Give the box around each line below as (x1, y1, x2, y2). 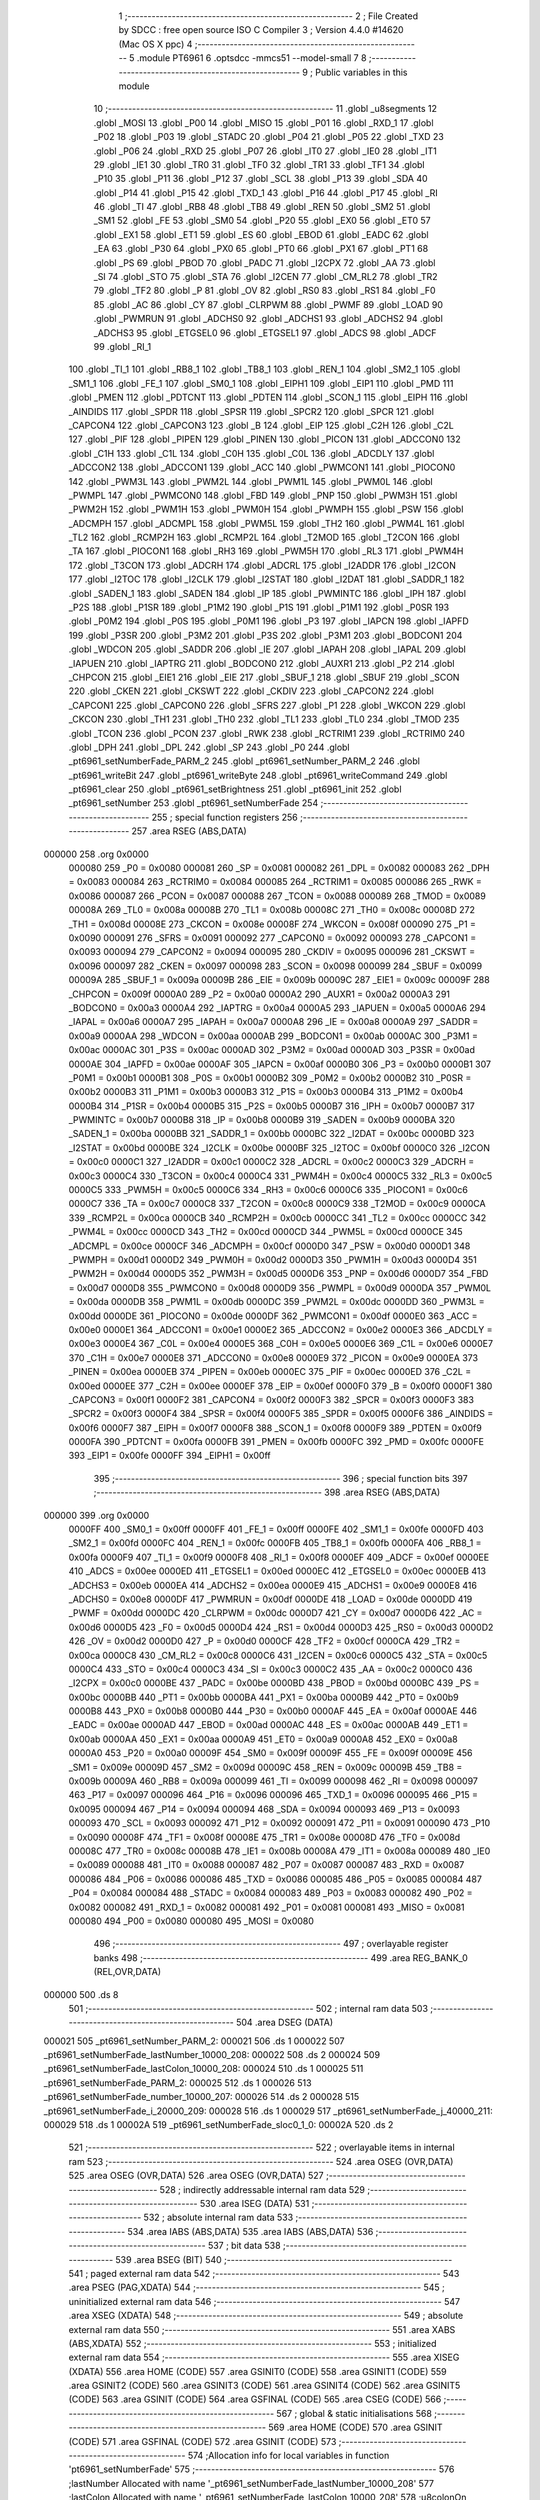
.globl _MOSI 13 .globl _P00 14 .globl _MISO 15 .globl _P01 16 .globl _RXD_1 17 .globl (93, 116, 434, 129)
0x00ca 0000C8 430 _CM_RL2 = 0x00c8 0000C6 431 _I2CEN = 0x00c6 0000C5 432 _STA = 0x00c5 (68, 1649, 488, 1661)
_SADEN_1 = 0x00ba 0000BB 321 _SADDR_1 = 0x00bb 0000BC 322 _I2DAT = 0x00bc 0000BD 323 (68, 1128, 475, 1140)
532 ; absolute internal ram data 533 (143, 2211, 294, 2224)
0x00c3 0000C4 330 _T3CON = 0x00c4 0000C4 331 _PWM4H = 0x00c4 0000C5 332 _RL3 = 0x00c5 (68, 1170, 493, 1182)
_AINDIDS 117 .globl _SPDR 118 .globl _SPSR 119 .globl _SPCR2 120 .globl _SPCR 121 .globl (68, 405, 435, 417)
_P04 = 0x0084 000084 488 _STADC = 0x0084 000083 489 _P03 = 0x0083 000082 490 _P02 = (68, 1887, 473, 1899)
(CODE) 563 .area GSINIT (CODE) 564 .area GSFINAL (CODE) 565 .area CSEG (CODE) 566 (68, 2393, 442, 2405)
